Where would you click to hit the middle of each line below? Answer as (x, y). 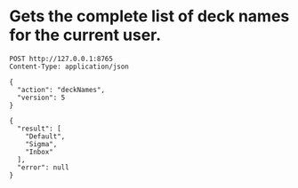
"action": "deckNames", (61, 90)
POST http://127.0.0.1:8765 (61, 59)
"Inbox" (39, 152)
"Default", (45, 136)
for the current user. (85, 35)
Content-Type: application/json (69, 67)
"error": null (43, 167)
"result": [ (40, 129)
